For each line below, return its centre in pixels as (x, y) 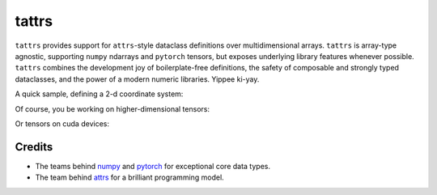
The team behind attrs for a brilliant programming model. (129, 177)
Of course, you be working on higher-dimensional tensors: (112, 108)
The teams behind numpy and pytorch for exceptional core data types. (153, 166)
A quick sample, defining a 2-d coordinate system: (99, 94)
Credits (34, 147)
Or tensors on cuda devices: (62, 123)
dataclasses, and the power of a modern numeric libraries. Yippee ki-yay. (137, 79)
